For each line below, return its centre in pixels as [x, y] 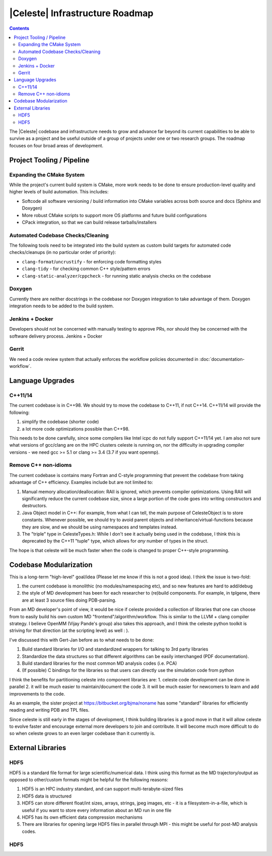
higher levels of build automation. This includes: [59, 192]
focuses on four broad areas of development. [56, 145]
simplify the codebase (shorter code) [60, 422]
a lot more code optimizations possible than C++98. [76, 429]
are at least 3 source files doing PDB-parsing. [69, 600]
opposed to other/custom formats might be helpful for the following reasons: [89, 780]
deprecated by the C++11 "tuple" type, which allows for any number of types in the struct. [115, 541]
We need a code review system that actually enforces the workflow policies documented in [104, 359]
